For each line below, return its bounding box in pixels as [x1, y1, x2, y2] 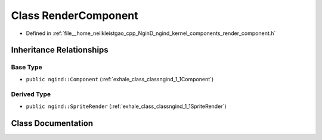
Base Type [11, 63, 42, 71]
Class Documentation [11, 118, 94, 128]
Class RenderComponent [11, 9, 138, 22]
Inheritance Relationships [11, 45, 109, 55]
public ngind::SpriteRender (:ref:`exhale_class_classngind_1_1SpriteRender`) [26, 103, 227, 110]
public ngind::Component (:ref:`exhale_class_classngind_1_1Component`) [26, 75, 214, 82]
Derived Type [11, 90, 51, 98]
